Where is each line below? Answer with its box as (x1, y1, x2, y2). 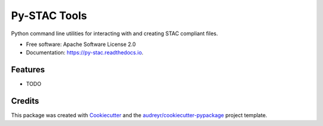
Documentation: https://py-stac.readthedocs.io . (26, 49, 144, 56)
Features (11, 64, 45, 75)
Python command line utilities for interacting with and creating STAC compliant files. (11, 30, 218, 37)
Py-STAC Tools (11, 9, 87, 22)
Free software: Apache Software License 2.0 (26, 41, 136, 48)
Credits (11, 96, 39, 106)
